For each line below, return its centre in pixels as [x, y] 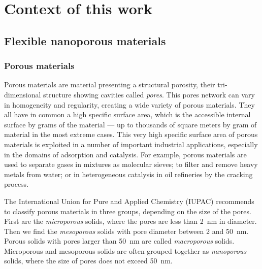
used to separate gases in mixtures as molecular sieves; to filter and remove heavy [131, 164]
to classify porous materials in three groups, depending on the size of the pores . [128, 211]
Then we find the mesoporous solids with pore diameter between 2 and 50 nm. [126, 231]
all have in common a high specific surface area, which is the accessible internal [127, 114]
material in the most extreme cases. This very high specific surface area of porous [131, 134]
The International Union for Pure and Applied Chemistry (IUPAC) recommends [129, 201]
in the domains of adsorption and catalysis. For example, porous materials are [125, 154]
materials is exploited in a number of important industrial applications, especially [131, 144]
